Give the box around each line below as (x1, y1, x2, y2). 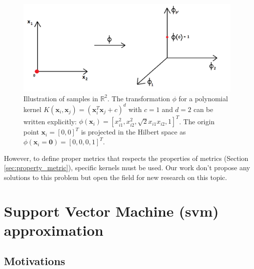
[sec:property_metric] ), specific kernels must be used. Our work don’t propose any (4, 162, 250, 173)
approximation (4, 220, 104, 240)
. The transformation (107, 93, 170, 103)
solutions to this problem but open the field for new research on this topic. (4, 172, 227, 182)
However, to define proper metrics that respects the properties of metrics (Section (4, 153, 249, 163)
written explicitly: (23, 116, 77, 126)
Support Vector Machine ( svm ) (4, 201, 219, 221)
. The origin (179, 116, 215, 126)
